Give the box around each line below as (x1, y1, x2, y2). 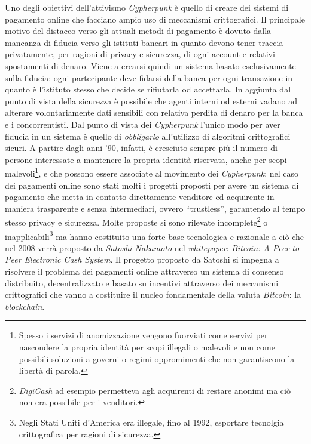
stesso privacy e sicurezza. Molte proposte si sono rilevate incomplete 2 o (5, 214, 268, 228)
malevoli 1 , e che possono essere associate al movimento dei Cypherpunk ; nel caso (5, 165, 299, 179)
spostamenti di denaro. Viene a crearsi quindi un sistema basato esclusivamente (5, 59, 296, 72)
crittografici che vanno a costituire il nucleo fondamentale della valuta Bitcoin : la (5, 288, 301, 301)
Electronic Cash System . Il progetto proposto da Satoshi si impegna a (24, 253, 279, 266)
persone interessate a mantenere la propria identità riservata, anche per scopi (5, 153, 287, 165)
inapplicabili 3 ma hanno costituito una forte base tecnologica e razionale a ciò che (5, 228, 304, 242)
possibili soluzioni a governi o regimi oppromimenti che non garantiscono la (19, 352, 295, 365)
